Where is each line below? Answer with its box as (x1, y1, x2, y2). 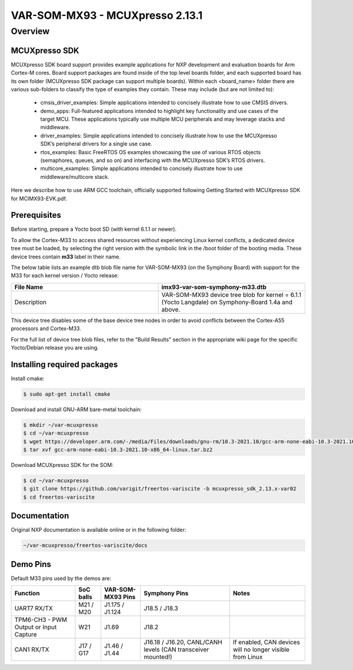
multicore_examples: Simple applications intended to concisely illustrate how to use (40, 165, 243, 172)
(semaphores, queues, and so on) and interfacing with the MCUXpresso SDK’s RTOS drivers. (40, 157, 265, 164)
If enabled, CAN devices (232, 638, 300, 646)
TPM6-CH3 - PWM (14, 616, 68, 624)
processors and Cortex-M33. (11, 325, 82, 332)
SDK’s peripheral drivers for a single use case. (40, 140, 152, 147)
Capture (14, 631, 37, 639)
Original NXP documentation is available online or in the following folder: (11, 526, 187, 533)
